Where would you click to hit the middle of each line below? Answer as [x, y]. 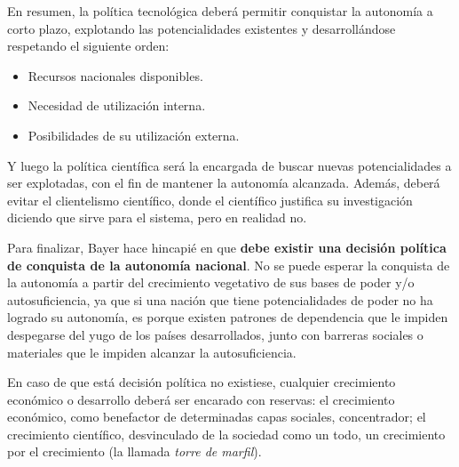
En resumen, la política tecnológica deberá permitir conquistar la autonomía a [220, 11]
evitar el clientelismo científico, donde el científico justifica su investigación [210, 200]
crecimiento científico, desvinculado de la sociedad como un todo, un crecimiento [226, 434]
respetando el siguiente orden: [88, 46]
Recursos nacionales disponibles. [115, 75]
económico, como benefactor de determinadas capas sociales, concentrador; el [217, 417]
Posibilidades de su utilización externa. [134, 135]
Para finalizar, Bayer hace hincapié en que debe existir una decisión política [227, 247]
